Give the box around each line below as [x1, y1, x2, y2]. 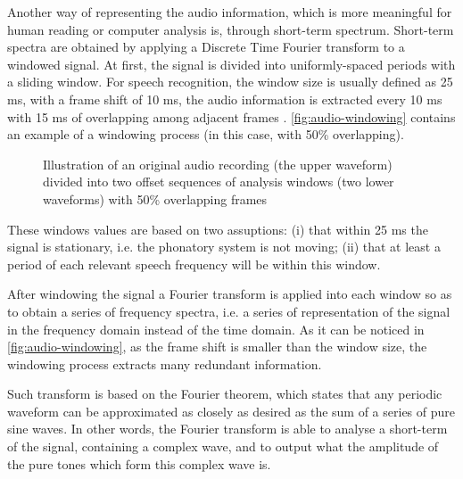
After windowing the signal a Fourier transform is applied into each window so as [7, 285, 452, 303]
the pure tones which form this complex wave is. [7, 454, 271, 473]
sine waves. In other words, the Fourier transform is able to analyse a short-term [7, 419, 448, 438]
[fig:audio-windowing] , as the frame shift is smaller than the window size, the [7, 337, 427, 356]
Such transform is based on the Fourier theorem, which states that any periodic [7, 384, 442, 403]
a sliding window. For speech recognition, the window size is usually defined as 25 [7, 72, 453, 91]
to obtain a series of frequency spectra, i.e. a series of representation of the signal [7, 301, 451, 320]
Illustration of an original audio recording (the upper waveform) [43, 154, 393, 173]
